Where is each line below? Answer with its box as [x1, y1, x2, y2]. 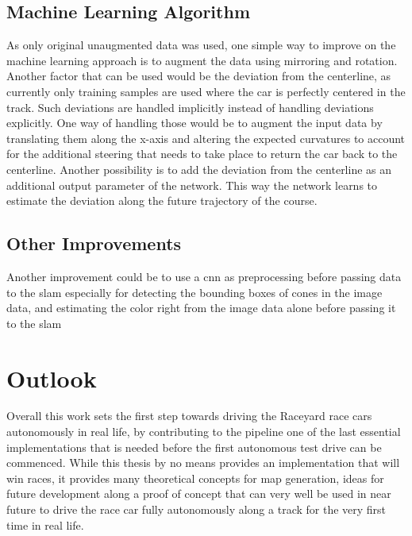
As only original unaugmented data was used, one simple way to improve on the [6, 37, 396, 53]
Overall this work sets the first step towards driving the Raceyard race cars [6, 407, 372, 424]
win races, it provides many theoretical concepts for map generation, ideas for [6, 469, 384, 486]
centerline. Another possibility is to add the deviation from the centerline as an [6, 160, 392, 177]
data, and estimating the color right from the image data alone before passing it [6, 299, 396, 316]
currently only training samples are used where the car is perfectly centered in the [6, 83, 406, 99]
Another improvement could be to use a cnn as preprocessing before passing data [6, 268, 402, 284]
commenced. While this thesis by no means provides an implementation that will [6, 454, 400, 471]
